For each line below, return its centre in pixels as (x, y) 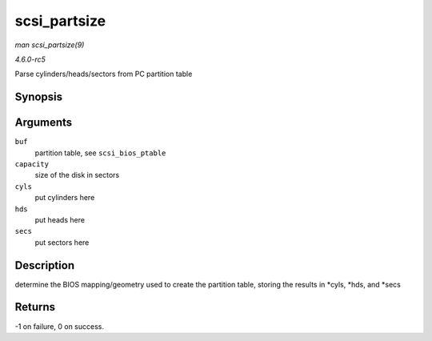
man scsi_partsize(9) (50, 45)
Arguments (44, 123)
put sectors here (62, 242)
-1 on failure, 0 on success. (59, 326)
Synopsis (39, 97)
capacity (32, 164)
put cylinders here (65, 198)
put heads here (60, 219)
